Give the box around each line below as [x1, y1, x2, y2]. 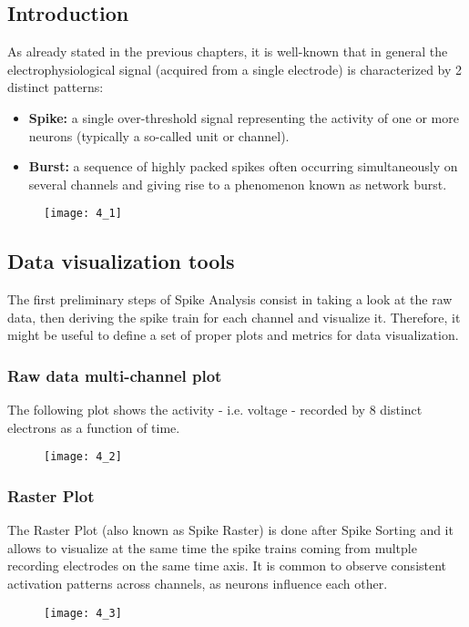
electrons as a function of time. [7, 417, 180, 437]
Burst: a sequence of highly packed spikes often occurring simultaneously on [28, 157, 458, 176]
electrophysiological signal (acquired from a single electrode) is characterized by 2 [7, 59, 463, 78]
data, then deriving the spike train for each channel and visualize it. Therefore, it [7, 307, 461, 326]
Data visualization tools [7, 247, 235, 275]
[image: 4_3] [44, 606, 122, 620]
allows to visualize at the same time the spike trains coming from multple [7, 538, 417, 557]
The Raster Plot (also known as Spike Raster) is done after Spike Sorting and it [7, 520, 454, 540]
